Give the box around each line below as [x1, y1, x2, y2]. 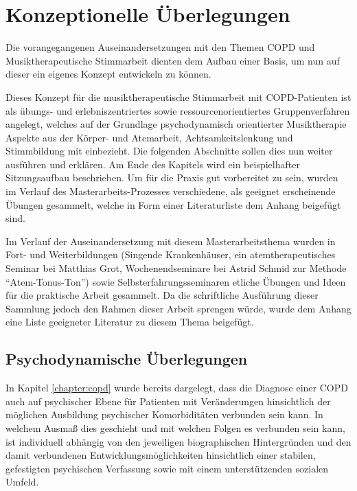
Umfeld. [5, 475, 39, 489]
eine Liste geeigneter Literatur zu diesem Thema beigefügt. [5, 315, 254, 329]
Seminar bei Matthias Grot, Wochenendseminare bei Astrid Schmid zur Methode [5, 261, 347, 275]
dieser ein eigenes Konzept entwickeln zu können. [5, 67, 211, 81]
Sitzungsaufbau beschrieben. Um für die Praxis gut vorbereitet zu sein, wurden [5, 170, 338, 185]
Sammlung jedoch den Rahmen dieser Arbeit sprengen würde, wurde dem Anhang [5, 301, 352, 315]
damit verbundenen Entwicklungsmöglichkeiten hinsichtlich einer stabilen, [5, 448, 316, 462]
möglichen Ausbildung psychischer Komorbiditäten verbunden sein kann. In [5, 407, 323, 422]
